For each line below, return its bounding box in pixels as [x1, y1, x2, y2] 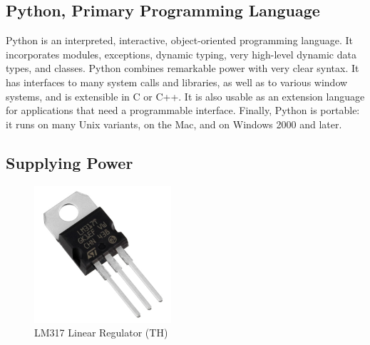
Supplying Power [6, 151, 133, 173]
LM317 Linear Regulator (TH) [34, 325, 168, 340]
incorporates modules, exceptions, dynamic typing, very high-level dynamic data [6, 46, 356, 61]
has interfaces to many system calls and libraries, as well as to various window [6, 74, 348, 89]
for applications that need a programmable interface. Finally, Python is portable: [6, 103, 360, 118]
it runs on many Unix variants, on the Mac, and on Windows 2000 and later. [6, 116, 342, 131]
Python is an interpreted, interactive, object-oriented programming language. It [6, 33, 354, 48]
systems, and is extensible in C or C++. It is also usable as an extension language [6, 88, 365, 103]
